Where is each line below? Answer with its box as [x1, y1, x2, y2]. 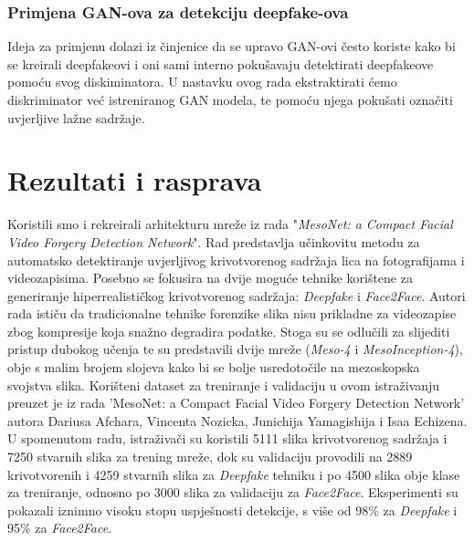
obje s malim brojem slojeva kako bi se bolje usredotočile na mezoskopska [7, 358, 420, 377]
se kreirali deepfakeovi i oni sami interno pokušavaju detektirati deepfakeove [7, 54, 434, 73]
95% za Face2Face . [7, 518, 112, 537]
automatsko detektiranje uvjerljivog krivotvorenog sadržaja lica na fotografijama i [7, 250, 465, 269]
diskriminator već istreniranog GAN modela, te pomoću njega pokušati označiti [7, 90, 453, 109]
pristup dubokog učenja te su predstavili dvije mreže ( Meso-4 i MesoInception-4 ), [7, 339, 463, 359]
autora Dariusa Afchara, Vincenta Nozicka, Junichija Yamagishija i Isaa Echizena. [7, 411, 468, 430]
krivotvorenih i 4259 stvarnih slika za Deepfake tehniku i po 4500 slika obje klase [7, 464, 460, 484]
